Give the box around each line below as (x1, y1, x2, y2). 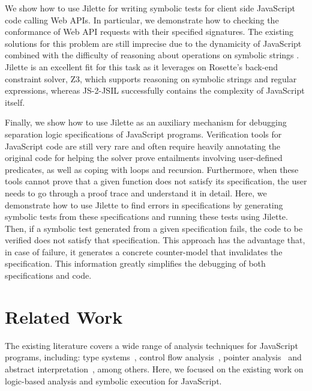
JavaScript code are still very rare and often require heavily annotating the (5, 139, 281, 152)
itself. (5, 95, 25, 108)
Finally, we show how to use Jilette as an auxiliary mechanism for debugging (5, 116, 287, 129)
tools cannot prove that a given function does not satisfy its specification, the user (5, 175, 307, 187)
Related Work (5, 304, 123, 329)
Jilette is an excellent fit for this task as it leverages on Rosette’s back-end (5, 60, 278, 73)
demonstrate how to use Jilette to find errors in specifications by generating (5, 198, 283, 211)
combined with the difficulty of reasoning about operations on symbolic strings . (5, 49, 299, 61)
